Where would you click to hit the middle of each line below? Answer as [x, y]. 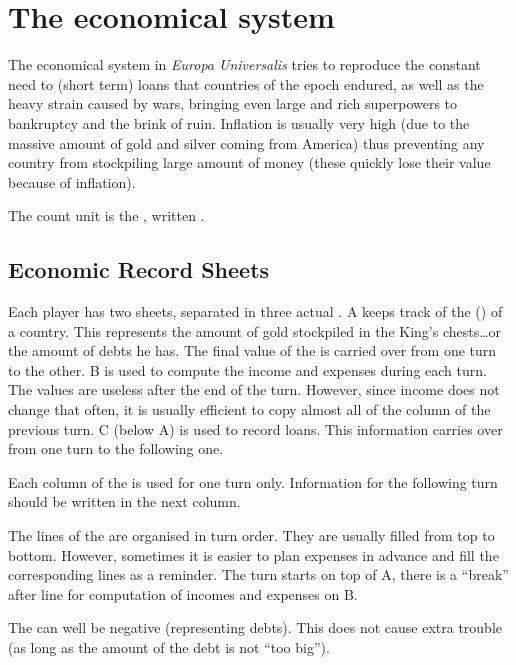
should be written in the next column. [124, 501]
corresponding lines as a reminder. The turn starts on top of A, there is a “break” [258, 574]
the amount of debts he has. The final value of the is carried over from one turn [252, 350]
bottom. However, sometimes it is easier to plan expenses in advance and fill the [253, 554]
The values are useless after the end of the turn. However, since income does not [254, 389]
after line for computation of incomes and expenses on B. [183, 593]
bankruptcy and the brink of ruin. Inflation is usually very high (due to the [239, 122]
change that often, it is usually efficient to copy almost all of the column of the [249, 409]
